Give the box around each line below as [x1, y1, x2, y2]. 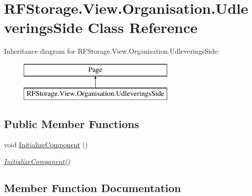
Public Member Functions [4, 116, 139, 131]
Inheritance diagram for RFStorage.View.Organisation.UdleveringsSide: [4, 46, 219, 56]
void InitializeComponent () [4, 139, 88, 150]
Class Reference [87, 17, 198, 37]
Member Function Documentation [4, 180, 181, 195]
